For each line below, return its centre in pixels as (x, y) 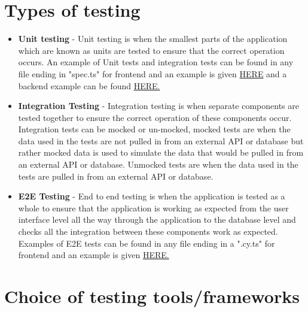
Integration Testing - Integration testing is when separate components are (159, 106)
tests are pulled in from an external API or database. (116, 176)
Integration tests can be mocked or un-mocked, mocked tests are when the (154, 129)
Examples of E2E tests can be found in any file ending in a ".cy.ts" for (147, 243)
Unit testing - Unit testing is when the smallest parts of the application (153, 39)
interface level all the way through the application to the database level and (157, 219)
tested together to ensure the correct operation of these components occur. (155, 117)
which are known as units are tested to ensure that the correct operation (151, 50)
